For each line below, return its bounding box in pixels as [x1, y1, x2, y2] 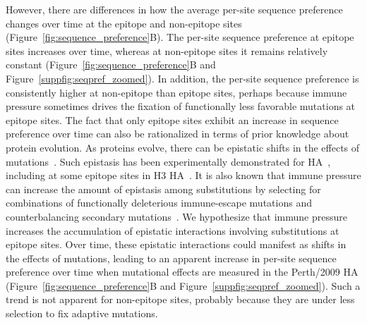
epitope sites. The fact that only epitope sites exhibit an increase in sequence [6, 112, 339, 127]
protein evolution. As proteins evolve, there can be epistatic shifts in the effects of [6, 140, 360, 154]
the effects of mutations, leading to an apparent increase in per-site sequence [6, 250, 337, 265]
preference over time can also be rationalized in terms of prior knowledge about [6, 126, 349, 141]
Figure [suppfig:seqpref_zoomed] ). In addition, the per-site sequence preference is [6, 70, 359, 85]
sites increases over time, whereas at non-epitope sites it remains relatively [6, 43, 328, 58]
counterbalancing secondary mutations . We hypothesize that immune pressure [6, 209, 347, 223]
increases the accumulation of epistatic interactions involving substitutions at [6, 223, 339, 238]
